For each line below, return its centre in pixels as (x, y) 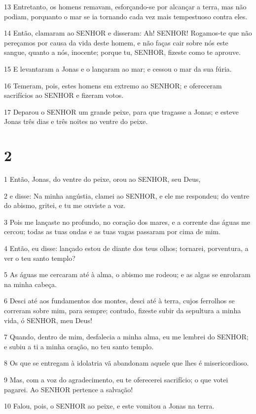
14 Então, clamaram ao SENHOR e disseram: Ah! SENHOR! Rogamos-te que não (128, 33)
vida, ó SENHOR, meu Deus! (48, 320)
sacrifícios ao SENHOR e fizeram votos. (64, 95)
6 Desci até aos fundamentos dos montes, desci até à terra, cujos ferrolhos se (119, 301)
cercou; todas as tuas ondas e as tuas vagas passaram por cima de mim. (112, 231)
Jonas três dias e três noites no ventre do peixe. (76, 121)
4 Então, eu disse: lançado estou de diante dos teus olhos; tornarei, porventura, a (126, 248)
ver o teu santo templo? (40, 258)
